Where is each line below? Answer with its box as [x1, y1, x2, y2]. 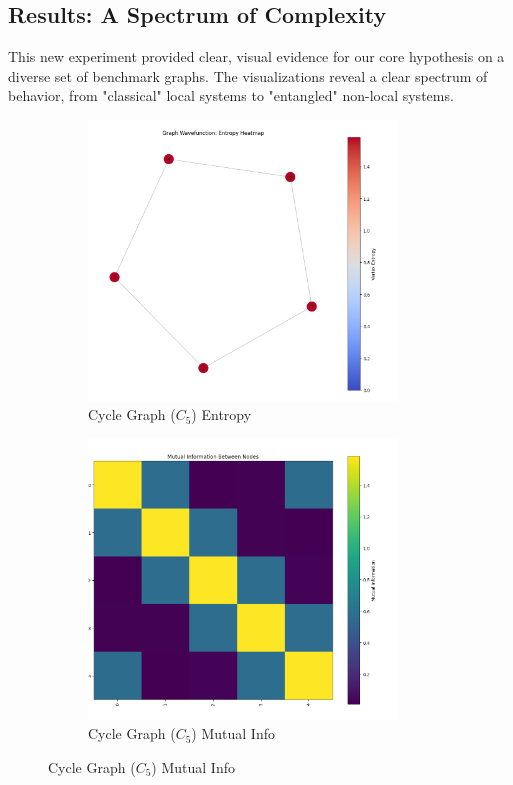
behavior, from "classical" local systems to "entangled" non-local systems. [8, 85, 454, 106]
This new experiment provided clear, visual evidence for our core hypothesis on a [8, 46, 505, 67]
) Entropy [191, 404, 252, 425]
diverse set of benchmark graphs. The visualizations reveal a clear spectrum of [8, 65, 488, 86]
